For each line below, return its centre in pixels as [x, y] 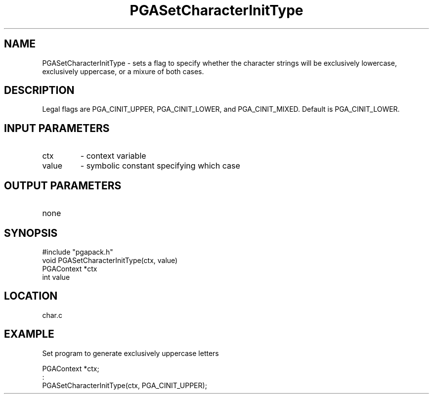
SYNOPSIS [31, 233]
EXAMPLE [29, 334]
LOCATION [31, 296]
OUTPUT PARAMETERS [63, 185]
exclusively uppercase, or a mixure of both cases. [123, 71]
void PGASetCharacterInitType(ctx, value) [110, 260]
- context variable [113, 156]
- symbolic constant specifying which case [160, 166]
